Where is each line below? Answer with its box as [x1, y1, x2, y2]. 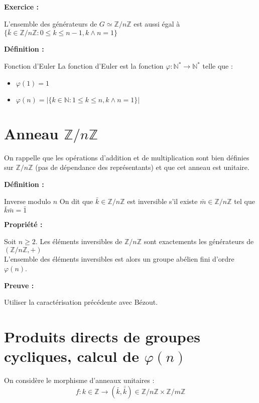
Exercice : [4, 2, 39, 12]
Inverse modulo [4, 195, 51, 206]
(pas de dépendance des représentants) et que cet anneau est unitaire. [35, 162, 249, 172]
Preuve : [4, 280, 34, 290]
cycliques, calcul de [4, 346, 139, 366]
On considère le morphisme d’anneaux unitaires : [4, 375, 155, 385]
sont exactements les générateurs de [144, 236, 254, 246]
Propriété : [4, 219, 43, 230]
